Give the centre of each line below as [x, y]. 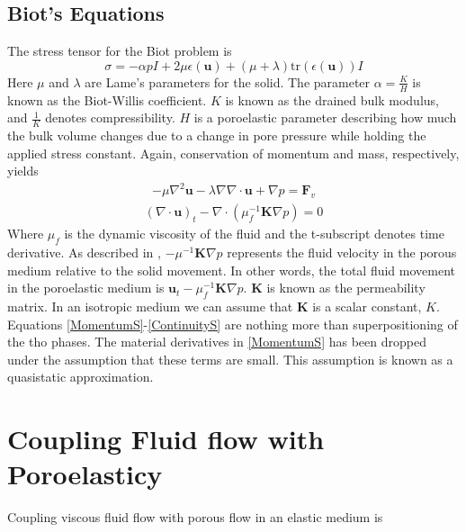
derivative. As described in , [84, 252]
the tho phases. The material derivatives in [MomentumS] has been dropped [217, 342]
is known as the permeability [346, 288]
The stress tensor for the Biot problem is [120, 51]
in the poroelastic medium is [86, 288]
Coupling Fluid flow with [166, 439]
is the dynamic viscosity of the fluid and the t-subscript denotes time [254, 234]
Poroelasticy [85, 474]
